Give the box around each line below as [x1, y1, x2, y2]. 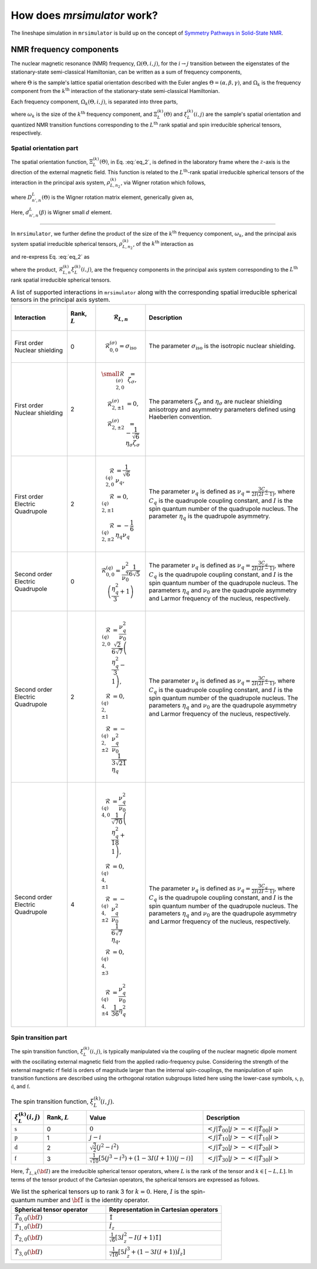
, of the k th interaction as [133, 239, 194, 247]
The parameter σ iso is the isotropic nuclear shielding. [149, 342, 296, 351]
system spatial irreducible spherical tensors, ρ [11, 240, 123, 247]
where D [11, 193, 32, 201]
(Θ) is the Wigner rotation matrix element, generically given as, [41, 193, 194, 201]
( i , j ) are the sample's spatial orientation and [193, 111, 301, 118]
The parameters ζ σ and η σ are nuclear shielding [149, 397, 282, 407]
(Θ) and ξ [163, 111, 187, 118]
